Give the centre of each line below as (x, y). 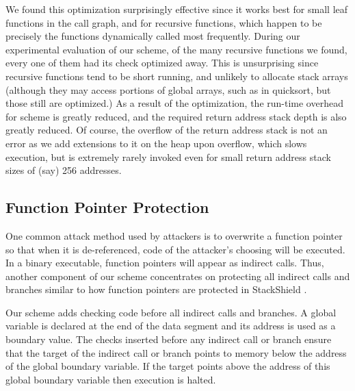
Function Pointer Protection (107, 207)
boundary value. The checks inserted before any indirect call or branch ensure (169, 339)
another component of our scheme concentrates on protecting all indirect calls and (178, 276)
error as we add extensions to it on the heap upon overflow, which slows (156, 143)
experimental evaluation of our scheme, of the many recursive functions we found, (176, 49)
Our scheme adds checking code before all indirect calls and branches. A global (171, 312)
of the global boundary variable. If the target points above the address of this (168, 366)
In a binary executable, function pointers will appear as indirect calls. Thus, (165, 263)
